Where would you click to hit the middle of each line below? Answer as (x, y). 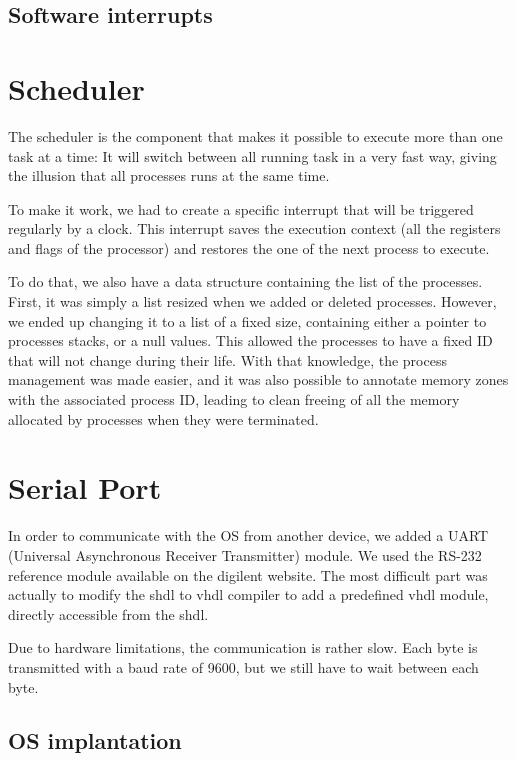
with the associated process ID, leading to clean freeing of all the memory (234, 399)
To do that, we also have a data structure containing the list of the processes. (245, 281)
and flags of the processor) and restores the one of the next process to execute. (249, 247)
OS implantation (95, 740)
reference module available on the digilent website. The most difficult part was (248, 574)
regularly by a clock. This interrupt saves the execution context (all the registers (254, 228)
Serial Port (85, 487)
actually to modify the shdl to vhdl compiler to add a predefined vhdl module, (248, 594)
